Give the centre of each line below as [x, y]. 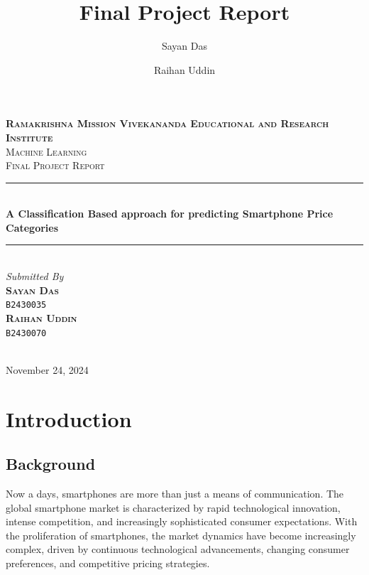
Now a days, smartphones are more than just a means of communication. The [175, 493]
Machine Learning [46, 151]
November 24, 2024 [47, 369]
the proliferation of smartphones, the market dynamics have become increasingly [181, 535]
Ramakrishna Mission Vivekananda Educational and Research [167, 123]
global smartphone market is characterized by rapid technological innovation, [173, 507]
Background [51, 464]
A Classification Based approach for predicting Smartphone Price [170, 214]
